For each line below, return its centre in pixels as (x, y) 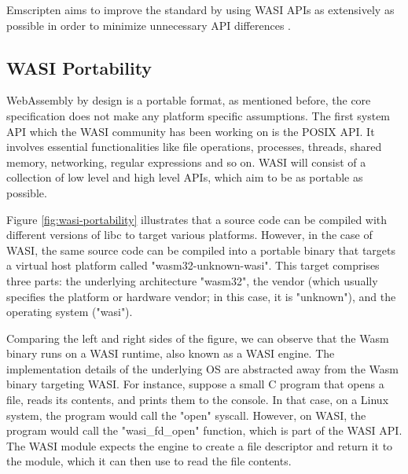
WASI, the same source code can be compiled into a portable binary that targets (201, 250)
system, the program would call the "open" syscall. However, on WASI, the (186, 415)
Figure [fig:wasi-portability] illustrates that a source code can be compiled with (197, 219)
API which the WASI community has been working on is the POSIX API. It (191, 131)
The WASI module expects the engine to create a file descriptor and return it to (200, 445)
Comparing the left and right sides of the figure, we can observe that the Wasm (198, 338)
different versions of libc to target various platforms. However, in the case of (189, 235)
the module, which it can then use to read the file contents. (149, 461)
